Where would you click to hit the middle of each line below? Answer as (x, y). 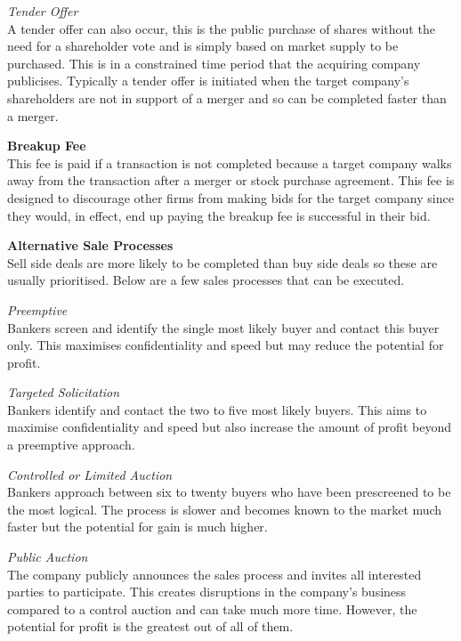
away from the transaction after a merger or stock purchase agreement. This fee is (231, 180)
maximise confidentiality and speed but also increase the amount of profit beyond (229, 427)
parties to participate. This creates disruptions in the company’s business (207, 592)
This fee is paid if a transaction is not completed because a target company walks (230, 162)
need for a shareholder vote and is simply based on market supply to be (203, 46)
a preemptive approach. (71, 445)
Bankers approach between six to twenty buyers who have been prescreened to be (229, 492)
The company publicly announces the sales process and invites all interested (214, 574)
